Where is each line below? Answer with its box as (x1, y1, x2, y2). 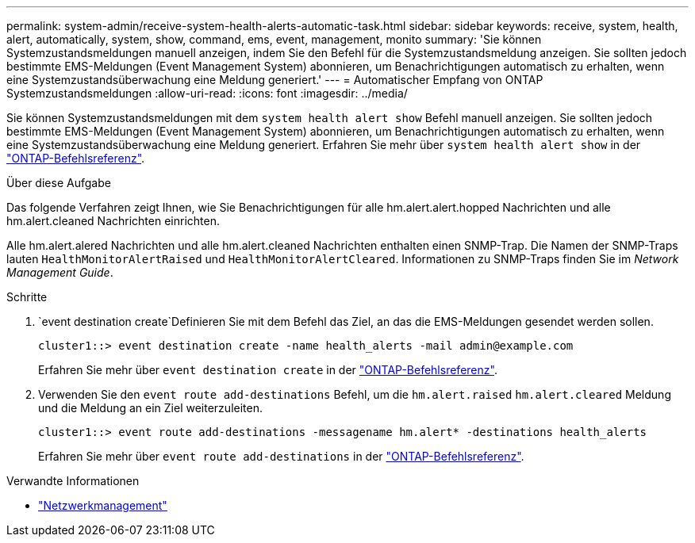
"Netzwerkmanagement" (38, 499, 167, 512)
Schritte (6, 290, 48, 304)
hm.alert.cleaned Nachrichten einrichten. (6, 214, 220, 228)
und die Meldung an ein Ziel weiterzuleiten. (38, 401, 263, 415)
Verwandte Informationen (6, 474, 140, 488)
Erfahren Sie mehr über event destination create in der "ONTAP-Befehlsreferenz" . (38, 363, 497, 377)
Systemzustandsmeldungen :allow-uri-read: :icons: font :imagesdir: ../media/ (6, 86, 408, 100)
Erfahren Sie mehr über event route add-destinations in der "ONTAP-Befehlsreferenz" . (38, 449, 524, 463)
